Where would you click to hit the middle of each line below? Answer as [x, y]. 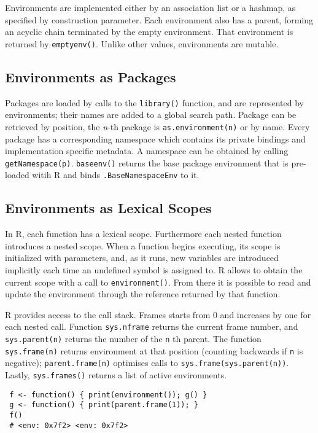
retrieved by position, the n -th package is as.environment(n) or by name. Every [157, 126]
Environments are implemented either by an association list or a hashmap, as [150, 7]
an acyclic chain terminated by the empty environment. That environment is [149, 32]
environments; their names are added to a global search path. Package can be [151, 115]
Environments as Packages [91, 76]
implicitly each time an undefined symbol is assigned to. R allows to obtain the [154, 270]
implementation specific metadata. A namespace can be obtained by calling [147, 151]
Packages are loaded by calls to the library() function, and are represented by [154, 102]
